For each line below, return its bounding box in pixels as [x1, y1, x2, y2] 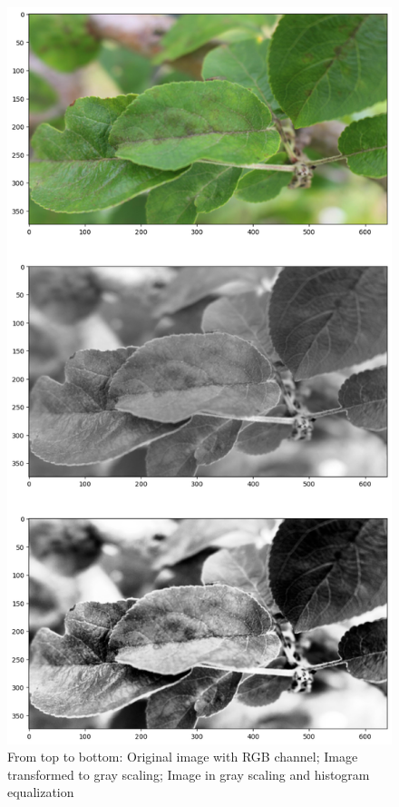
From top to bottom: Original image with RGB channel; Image [7, 747, 358, 766]
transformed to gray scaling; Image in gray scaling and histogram [7, 764, 370, 783]
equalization [7, 782, 74, 802]
